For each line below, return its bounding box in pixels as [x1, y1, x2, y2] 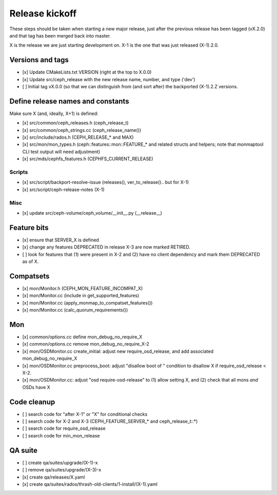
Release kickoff [9, 8, 77, 19]
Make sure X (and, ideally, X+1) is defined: [9, 110, 98, 117]
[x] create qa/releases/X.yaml [22, 474, 85, 480]
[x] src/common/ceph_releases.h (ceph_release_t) [22, 120, 129, 126]
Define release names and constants [9, 97, 129, 105]
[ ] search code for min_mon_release [22, 432, 100, 439]
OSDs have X [22, 384, 51, 390]
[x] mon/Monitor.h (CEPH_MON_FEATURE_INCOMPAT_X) [22, 285, 143, 291]
